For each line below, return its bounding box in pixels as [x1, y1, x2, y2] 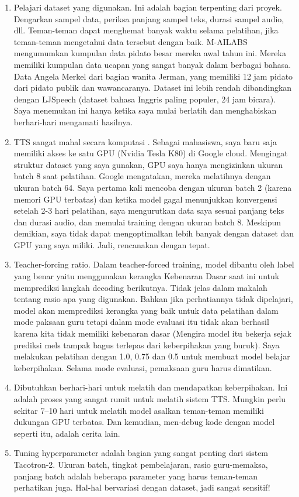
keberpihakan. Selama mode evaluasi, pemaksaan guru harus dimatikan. [13, 361, 272, 373]
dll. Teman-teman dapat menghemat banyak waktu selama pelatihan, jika [13, 24, 279, 36]
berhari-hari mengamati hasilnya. [13, 115, 133, 128]
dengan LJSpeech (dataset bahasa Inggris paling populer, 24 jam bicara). [13, 92, 276, 105]
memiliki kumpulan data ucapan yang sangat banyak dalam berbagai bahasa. [13, 58, 291, 70]
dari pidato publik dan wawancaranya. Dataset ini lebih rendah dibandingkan [13, 81, 292, 94]
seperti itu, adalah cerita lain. [13, 427, 120, 439]
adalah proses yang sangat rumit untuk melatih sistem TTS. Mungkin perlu [13, 393, 286, 405]
